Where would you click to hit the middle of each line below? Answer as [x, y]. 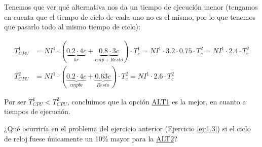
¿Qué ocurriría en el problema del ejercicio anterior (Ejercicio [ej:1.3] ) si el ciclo [127, 128]
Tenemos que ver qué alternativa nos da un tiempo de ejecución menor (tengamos [131, 7]
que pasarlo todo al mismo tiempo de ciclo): [72, 27]
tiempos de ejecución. [37, 111]
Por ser [15, 101]
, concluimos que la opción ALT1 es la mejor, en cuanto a [157, 101]
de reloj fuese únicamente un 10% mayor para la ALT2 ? [91, 138]
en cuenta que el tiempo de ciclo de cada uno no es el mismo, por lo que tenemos [130, 16]
